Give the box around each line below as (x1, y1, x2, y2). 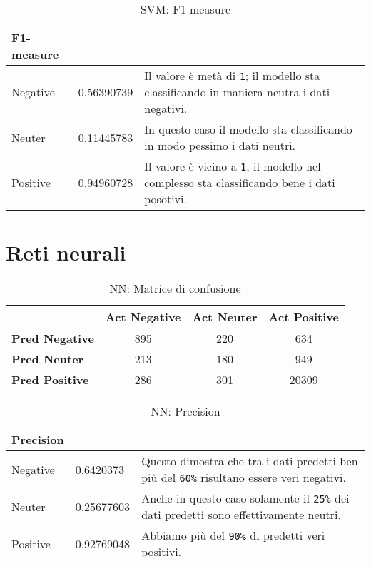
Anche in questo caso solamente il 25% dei (141, 490, 350, 507)
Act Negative (105, 308, 181, 326)
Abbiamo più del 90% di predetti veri (141, 527, 325, 544)
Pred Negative (11, 330, 94, 347)
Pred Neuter (11, 351, 84, 368)
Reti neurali (6, 238, 126, 267)
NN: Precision (151, 403, 220, 420)
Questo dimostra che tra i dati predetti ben (141, 453, 358, 470)
